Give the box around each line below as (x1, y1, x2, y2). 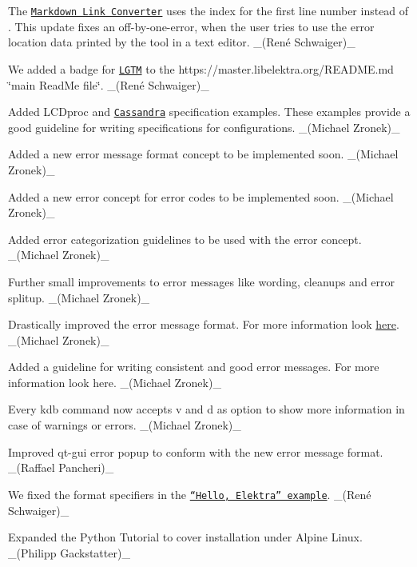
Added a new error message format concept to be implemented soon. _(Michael (8, 146, 399, 162)
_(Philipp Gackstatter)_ (8, 544, 130, 561)
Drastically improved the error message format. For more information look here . (8, 316, 399, 333)
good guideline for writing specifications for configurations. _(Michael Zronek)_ (8, 118, 400, 135)
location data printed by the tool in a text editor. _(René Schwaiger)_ (8, 34, 355, 50)
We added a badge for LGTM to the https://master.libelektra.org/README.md (8, 60, 394, 77)
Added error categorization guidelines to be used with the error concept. (8, 230, 362, 247)
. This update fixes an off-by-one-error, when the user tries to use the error (8, 18, 375, 34)
